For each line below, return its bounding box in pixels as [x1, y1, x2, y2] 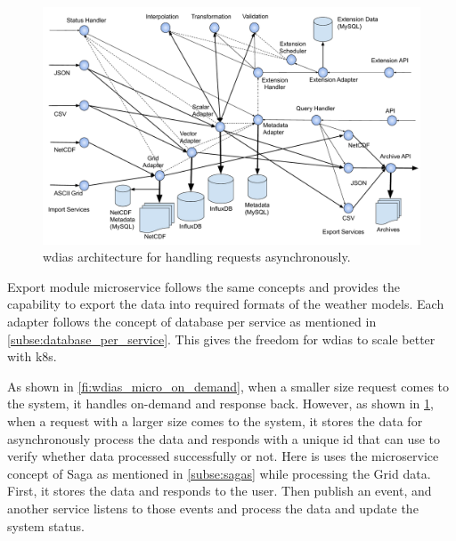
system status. [7, 516, 85, 535]
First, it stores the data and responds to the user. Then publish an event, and [7, 481, 432, 500]
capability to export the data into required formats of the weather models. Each [7, 295, 444, 313]
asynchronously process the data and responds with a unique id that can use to [7, 429, 441, 448]
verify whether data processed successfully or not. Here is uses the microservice [7, 447, 439, 465]
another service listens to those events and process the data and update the [7, 498, 419, 517]
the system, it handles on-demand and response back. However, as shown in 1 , [7, 394, 434, 413]
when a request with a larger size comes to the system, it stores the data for [7, 412, 423, 430]
